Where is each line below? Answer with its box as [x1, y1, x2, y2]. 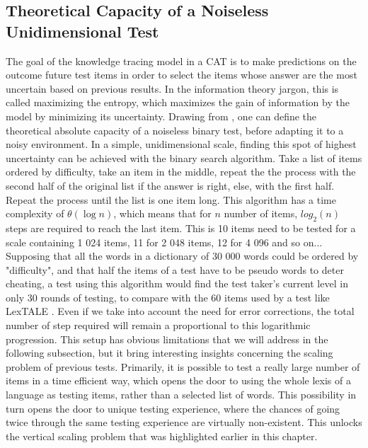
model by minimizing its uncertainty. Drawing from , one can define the [6, 108, 317, 123]
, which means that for [113, 206, 212, 221]
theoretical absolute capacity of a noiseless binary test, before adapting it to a [6, 122, 344, 137]
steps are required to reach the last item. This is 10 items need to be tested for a [6, 220, 356, 235]
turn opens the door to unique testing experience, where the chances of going [6, 401, 340, 415]
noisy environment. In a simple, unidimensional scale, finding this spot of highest [6, 137, 357, 151]
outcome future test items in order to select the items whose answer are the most [6, 67, 357, 82]
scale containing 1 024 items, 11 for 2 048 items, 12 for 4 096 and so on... [6, 234, 323, 249]
